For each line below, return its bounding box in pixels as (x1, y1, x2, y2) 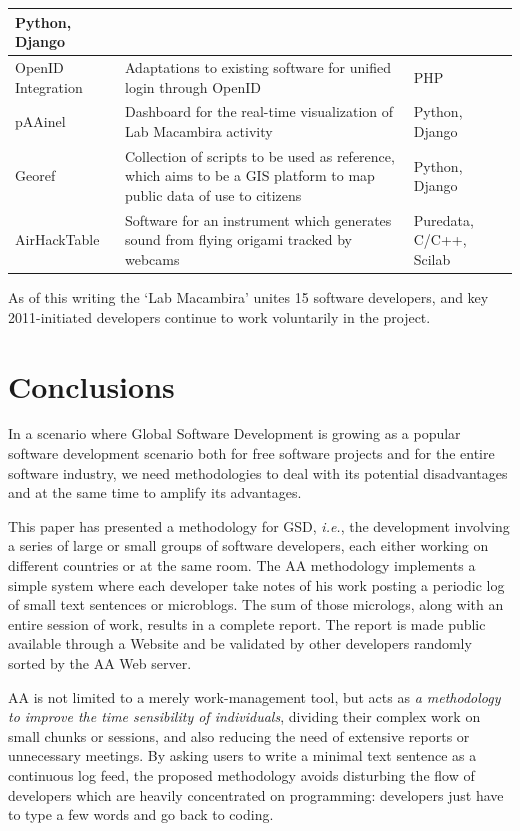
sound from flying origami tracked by (125, 229, 352, 250)
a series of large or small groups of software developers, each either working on (8, 535, 489, 556)
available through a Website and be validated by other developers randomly (8, 633, 472, 654)
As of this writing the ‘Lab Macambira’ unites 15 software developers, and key (8, 287, 489, 308)
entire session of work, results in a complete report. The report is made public (8, 613, 486, 634)
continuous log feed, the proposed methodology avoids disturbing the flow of (8, 764, 475, 785)
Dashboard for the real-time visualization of (125, 101, 394, 122)
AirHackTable (15, 229, 100, 250)
